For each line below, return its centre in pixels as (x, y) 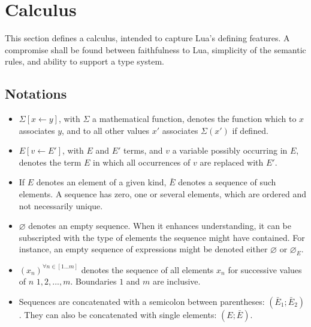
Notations (36, 94)
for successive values (265, 269)
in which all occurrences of (142, 162)
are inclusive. (177, 281)
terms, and (143, 150)
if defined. (250, 130)
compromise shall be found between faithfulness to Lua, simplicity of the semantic (155, 49)
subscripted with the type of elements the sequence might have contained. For (162, 237)
